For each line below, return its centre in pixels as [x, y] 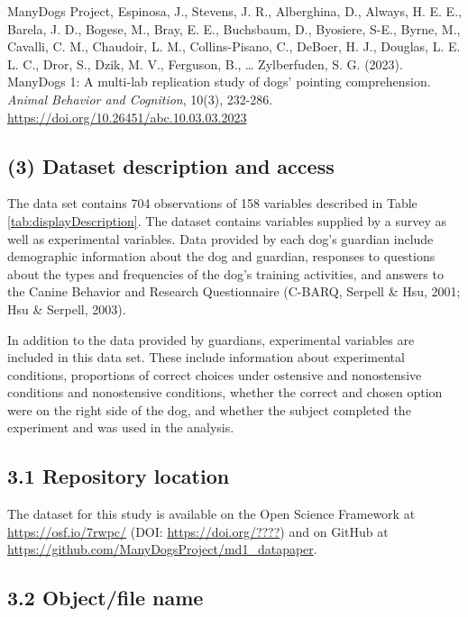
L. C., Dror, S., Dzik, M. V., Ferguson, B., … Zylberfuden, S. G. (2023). [205, 64]
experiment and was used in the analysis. [121, 427]
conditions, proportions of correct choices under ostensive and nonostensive [215, 374]
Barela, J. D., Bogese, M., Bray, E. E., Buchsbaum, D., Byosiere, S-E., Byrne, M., [234, 28]
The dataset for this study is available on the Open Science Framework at [211, 514]
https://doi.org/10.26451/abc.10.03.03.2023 [127, 117]
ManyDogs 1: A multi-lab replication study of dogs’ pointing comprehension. [219, 82]
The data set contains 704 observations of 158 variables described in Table [212, 203]
